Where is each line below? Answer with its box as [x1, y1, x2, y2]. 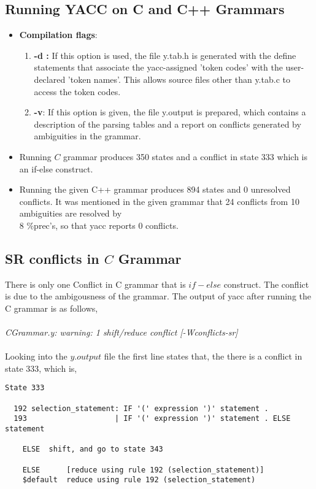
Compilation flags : [19, 28, 98, 41]
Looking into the [5, 350, 67, 363]
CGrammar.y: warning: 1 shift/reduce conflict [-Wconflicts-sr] [5, 326, 238, 339]
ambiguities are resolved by [19, 207, 122, 220]
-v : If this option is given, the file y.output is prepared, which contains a [34, 106, 306, 118]
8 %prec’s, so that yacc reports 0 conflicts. [19, 218, 179, 231]
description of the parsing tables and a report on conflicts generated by [34, 117, 301, 130]
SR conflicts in [5, 248, 99, 268]
